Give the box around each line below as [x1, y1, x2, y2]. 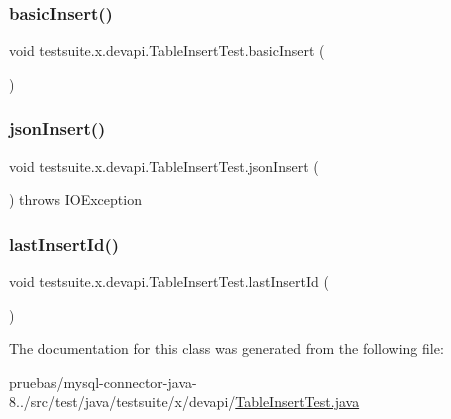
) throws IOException [9, 189, 142, 210]
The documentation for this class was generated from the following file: [9, 338, 444, 359]
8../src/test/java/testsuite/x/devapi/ [9, 391, 236, 412]
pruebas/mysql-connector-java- [9, 371, 197, 392]
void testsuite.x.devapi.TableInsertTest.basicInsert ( [9, 40, 325, 61]
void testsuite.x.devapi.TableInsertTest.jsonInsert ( [9, 155, 319, 176]
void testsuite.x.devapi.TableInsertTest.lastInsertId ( [9, 271, 329, 292]
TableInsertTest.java [235, 391, 360, 412]
